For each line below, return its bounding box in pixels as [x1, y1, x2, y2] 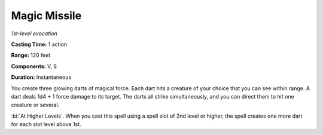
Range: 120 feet [11, 51, 51, 59]
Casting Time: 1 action [11, 41, 68, 48]
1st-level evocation [11, 30, 58, 37]
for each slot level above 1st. [11, 121, 81, 128]
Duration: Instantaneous [11, 73, 72, 81]
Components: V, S [11, 63, 57, 70]
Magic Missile [11, 9, 82, 22]
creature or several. [11, 102, 60, 109]
